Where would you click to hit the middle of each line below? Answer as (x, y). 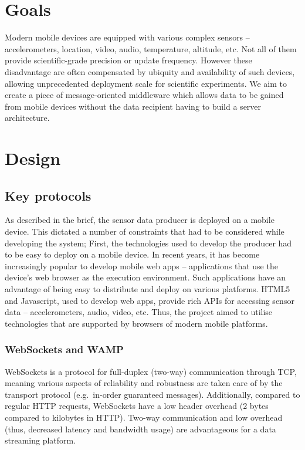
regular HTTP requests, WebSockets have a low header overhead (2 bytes (137, 406)
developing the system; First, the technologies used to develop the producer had (148, 243)
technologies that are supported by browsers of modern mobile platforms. (136, 323)
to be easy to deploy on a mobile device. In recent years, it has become (132, 254)
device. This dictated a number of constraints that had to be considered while (145, 231)
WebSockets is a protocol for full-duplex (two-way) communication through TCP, (151, 371)
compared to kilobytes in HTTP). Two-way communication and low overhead (144, 417)
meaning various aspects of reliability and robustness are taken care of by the (144, 383)
